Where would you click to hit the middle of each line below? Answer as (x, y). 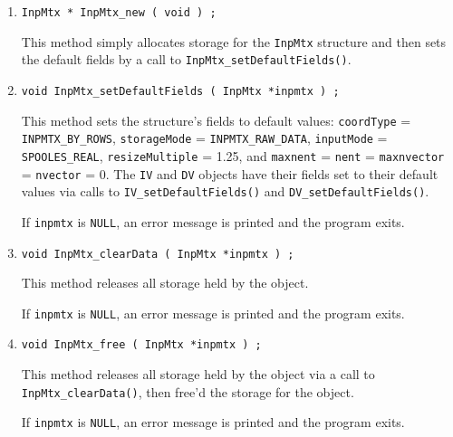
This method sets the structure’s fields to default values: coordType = (216, 120)
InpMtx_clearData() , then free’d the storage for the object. (188, 391)
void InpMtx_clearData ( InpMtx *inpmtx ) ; (158, 254)
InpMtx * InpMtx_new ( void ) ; (119, 13)
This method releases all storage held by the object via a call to (198, 374)
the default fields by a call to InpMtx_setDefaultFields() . (186, 59)
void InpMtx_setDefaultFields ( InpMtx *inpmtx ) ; (180, 91)
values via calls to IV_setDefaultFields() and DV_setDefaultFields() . (225, 191)
